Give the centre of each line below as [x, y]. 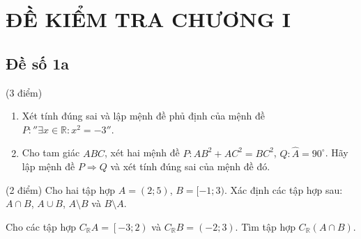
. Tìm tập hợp [265, 226]
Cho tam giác [51, 153]
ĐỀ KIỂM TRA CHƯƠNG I [148, 19]
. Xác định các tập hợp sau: [284, 189]
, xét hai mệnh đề [142, 153]
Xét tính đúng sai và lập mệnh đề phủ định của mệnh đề [143, 116]
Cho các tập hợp [41, 226]
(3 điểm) [24, 92]
